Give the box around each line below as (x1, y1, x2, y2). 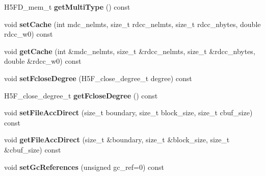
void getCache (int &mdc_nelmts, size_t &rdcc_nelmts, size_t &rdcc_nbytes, (4, 45, 255, 56)
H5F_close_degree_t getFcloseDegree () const (4, 90, 158, 100)
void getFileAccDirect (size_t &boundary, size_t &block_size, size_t (4, 134, 230, 145)
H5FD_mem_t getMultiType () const (4, 2, 130, 12)
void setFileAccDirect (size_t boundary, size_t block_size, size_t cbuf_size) (4, 107, 253, 118)
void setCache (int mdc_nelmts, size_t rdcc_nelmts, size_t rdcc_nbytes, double (4, 18, 261, 29)
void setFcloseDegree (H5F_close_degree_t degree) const (4, 72, 192, 83)
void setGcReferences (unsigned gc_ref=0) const (4, 161, 164, 172)
